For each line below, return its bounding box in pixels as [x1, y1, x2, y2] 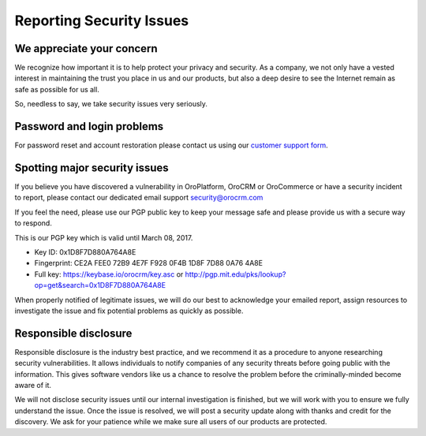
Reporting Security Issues [14, 12, 189, 29]
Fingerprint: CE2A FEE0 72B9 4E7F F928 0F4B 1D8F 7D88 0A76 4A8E [34, 259, 263, 268]
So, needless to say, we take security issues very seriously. [14, 99, 208, 109]
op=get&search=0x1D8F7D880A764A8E [34, 281, 166, 290]
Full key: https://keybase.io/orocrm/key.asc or [34, 269, 184, 279]
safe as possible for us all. [14, 84, 100, 94]
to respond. [14, 218, 53, 228]
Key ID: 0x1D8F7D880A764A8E [34, 248, 136, 256]
